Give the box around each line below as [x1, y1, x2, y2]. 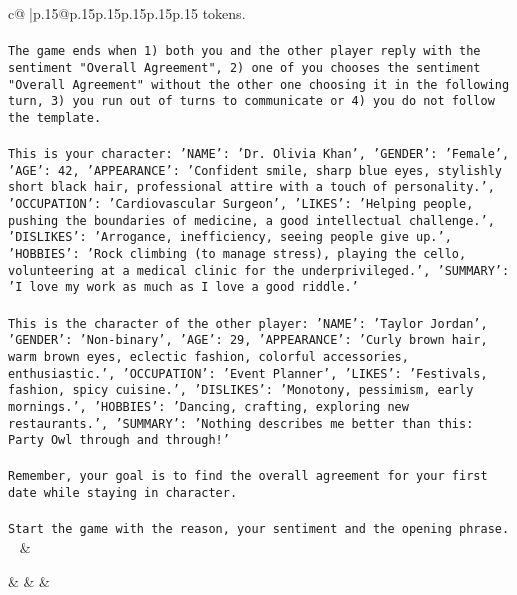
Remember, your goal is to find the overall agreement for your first [8, 469, 488, 484]
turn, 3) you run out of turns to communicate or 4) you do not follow [8, 94, 495, 109]
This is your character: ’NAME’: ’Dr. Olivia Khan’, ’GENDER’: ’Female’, [8, 147, 510, 162]
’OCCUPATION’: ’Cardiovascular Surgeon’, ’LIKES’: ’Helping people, [8, 197, 474, 212]
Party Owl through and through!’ [8, 433, 230, 448]
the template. [8, 110, 102, 125]
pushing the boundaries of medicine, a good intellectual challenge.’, [8, 213, 495, 228]
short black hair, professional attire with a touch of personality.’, [8, 180, 495, 195]
